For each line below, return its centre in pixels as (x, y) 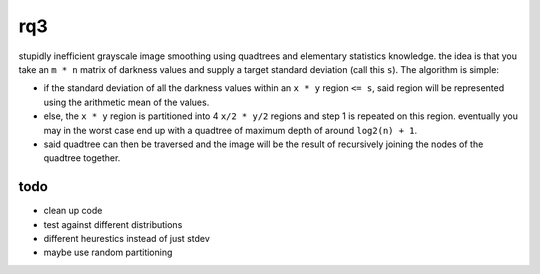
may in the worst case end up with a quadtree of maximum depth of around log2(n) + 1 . (230, 130)
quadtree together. (82, 158)
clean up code (73, 211)
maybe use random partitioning (108, 252)
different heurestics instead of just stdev (126, 238)
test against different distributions (113, 224)
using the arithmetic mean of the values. (126, 102)
